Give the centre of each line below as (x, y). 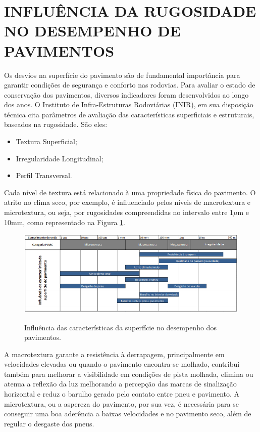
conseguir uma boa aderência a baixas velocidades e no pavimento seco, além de (128, 414)
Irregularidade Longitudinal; (60, 158)
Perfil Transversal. (44, 175)
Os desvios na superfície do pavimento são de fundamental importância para (122, 75)
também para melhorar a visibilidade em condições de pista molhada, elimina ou (129, 374)
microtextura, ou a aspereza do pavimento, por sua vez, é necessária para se (121, 403)
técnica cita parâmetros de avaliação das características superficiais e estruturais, (129, 114)
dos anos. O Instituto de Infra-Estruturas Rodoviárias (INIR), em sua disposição (129, 104)
